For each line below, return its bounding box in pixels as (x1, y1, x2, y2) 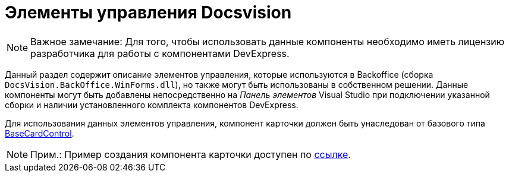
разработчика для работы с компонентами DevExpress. (30, 47, 290, 59)
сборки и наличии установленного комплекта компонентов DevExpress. (5, 99, 299, 110)
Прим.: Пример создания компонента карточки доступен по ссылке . (30, 148, 351, 160)
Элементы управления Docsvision (5, 2, 292, 23)
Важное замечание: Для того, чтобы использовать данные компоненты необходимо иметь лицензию (30, 35, 505, 48)
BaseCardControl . (5, 128, 74, 138)
